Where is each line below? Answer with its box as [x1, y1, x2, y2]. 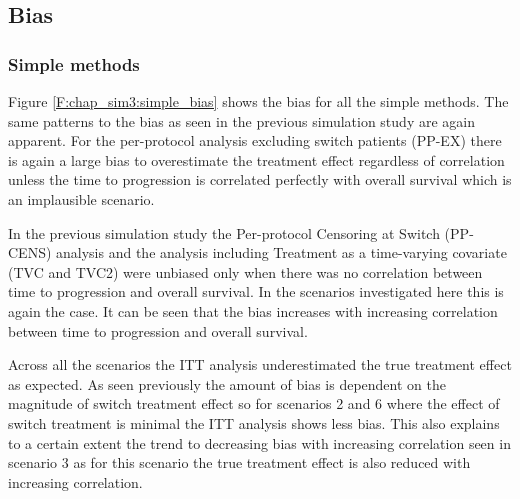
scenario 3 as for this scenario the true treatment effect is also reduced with [8, 452, 471, 473]
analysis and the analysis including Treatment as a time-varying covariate [56, 242, 507, 263]
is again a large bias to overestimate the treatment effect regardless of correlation [8, 149, 505, 170]
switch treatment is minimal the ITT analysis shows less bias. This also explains [8, 412, 500, 433]
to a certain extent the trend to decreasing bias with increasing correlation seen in [8, 432, 511, 453]
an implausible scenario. [8, 188, 155, 209]
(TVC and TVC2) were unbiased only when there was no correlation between [8, 261, 483, 282]
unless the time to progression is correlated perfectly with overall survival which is [8, 169, 512, 190]
